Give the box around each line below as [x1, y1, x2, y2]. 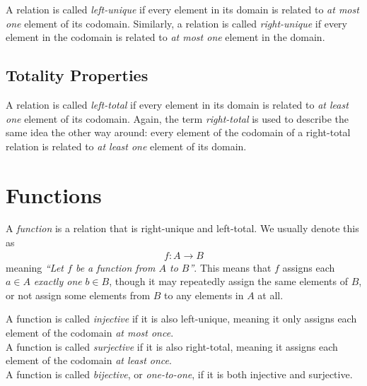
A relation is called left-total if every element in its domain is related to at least [6, 97, 349, 111]
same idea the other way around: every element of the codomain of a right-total [6, 125, 351, 140]
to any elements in [164, 287, 244, 302]
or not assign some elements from [6, 287, 151, 302]
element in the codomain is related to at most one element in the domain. [6, 30, 325, 44]
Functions [6, 180, 102, 209]
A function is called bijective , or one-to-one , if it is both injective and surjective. [6, 366, 353, 381]
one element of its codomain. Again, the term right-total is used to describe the [6, 111, 349, 126]
